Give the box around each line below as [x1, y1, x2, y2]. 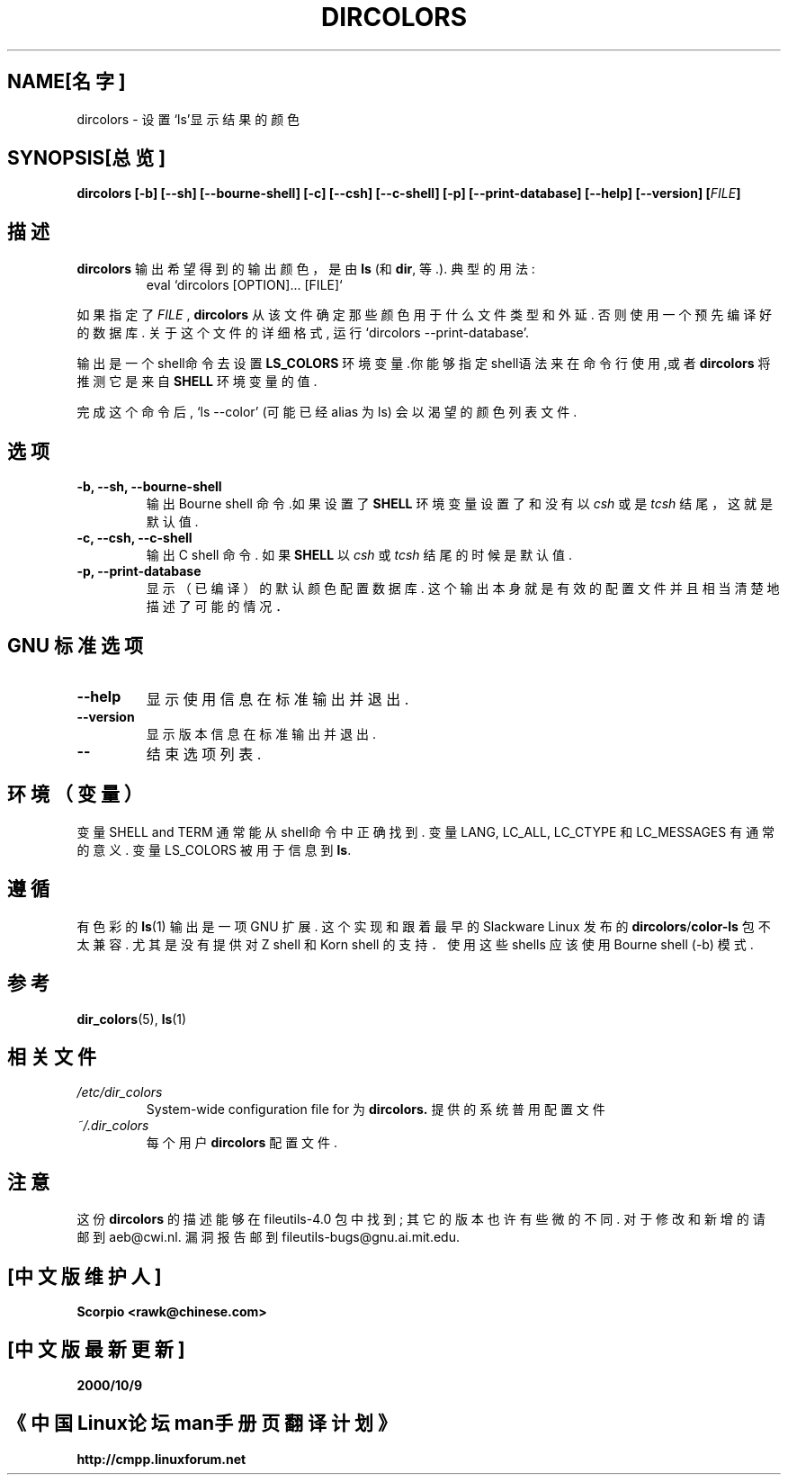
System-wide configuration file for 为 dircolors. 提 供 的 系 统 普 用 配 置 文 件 [146, 1101, 605, 1118]
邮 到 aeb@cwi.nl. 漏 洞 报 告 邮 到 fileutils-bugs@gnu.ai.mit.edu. [76, 1229, 460, 1245]
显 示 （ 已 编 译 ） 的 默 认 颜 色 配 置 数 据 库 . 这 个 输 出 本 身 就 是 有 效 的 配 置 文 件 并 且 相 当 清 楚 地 [146, 580, 780, 597]
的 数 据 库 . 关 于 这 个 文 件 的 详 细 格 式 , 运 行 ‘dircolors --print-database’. [76, 325, 529, 341]
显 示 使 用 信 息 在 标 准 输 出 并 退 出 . [146, 689, 409, 708]
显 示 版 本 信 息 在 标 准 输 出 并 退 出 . [146, 725, 376, 741]
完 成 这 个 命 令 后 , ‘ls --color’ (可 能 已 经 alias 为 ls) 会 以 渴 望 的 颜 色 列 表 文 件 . [76, 404, 578, 420]
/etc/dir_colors [76, 1084, 163, 1100]
